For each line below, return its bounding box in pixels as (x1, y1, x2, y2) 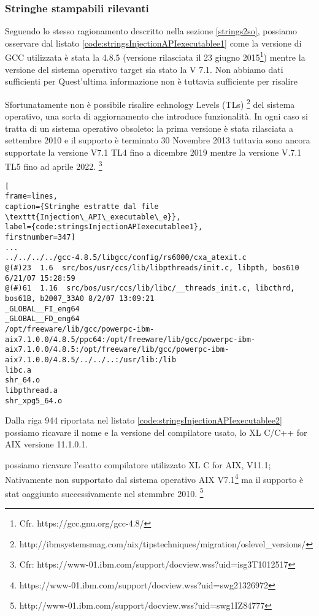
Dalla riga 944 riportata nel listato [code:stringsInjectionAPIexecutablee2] (5, 414, 282, 427)
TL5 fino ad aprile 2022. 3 (5, 158, 102, 173)
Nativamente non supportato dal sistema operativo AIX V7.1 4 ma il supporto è (5, 471, 304, 485)
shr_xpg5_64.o (5, 396, 63, 405)
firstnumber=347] (5, 233, 75, 241)
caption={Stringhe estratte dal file (5, 202, 159, 211)
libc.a (5, 365, 31, 375)
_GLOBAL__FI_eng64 (5, 304, 80, 313)
